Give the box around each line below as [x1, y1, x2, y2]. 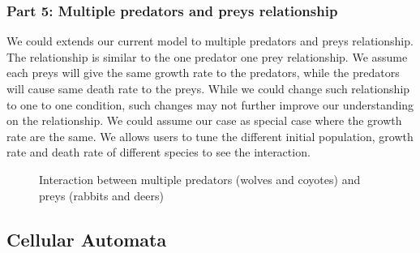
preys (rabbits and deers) [39, 187, 164, 204]
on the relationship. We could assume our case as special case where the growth [6, 112, 402, 129]
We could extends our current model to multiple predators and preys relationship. [6, 32, 414, 49]
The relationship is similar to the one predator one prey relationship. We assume [6, 48, 408, 65]
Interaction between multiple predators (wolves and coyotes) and [39, 170, 361, 187]
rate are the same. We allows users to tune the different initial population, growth [6, 127, 414, 144]
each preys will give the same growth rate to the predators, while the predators [6, 64, 400, 81]
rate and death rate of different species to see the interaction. [6, 144, 311, 161]
